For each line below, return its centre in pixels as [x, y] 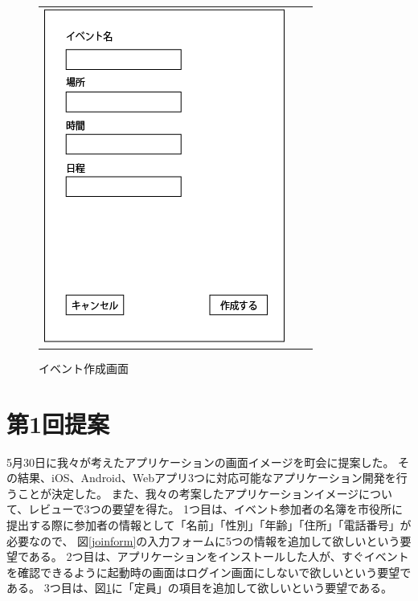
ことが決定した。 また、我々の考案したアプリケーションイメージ [188, 493]
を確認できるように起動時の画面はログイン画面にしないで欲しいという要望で [209, 572]
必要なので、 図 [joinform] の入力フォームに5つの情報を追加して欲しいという [203, 540]
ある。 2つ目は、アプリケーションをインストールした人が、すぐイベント [219, 556]
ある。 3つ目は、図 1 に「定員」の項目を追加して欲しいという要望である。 [200, 588]
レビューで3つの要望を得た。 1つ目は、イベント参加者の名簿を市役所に [216, 509]
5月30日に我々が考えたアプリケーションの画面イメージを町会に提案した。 [201, 462]
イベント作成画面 [84, 368]
